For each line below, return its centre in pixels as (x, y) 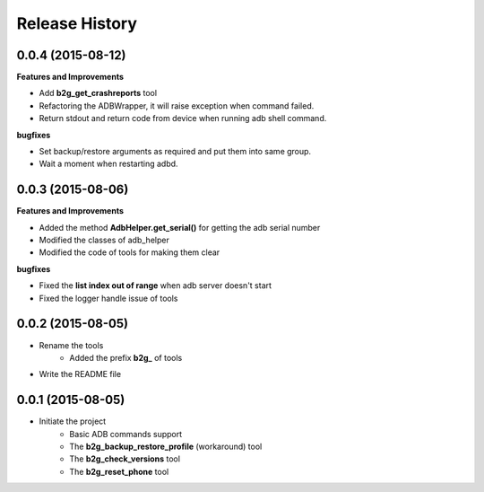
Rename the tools (71, 345)
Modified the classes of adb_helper (104, 240)
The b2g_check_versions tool (125, 459)
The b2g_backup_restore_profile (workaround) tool (166, 447)
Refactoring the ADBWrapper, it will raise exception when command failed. (177, 105)
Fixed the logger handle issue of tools (108, 298)
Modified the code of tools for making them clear (130, 252)
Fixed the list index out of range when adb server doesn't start (156, 286)
